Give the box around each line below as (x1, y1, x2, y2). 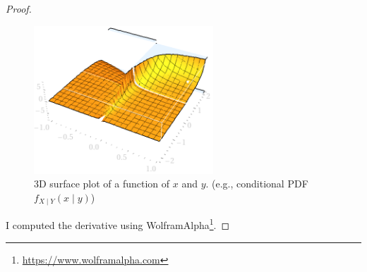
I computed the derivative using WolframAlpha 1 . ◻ (6, 216, 230, 232)
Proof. (6, 1, 32, 16)
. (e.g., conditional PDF (205, 176, 308, 191)
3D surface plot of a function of (34, 176, 170, 191)
